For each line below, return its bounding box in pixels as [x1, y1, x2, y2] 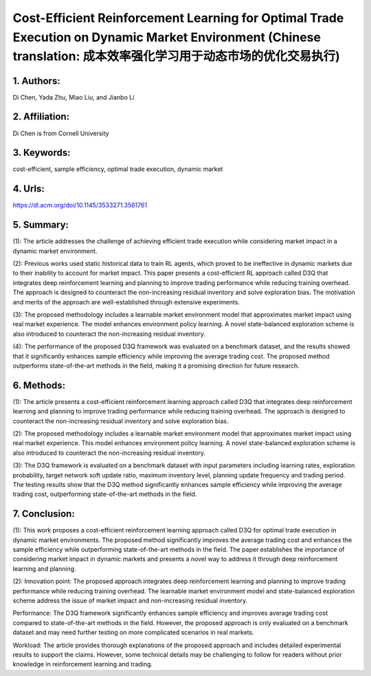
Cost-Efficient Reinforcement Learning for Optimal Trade [12, 10, 344, 25]
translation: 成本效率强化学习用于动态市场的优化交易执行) [12, 49, 340, 65]
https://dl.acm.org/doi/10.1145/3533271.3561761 [12, 201, 148, 210]
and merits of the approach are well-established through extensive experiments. [12, 297, 240, 306]
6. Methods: [12, 379, 66, 391]
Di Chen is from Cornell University [12, 129, 109, 137]
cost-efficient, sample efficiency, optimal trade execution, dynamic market [12, 165, 223, 173]
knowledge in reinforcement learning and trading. [12, 660, 153, 668]
